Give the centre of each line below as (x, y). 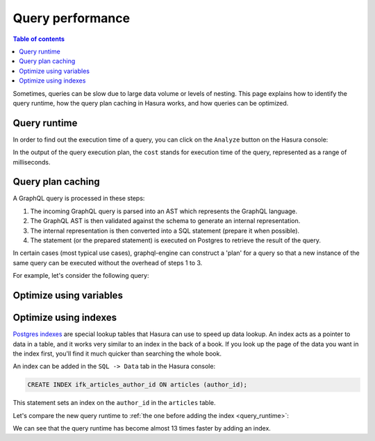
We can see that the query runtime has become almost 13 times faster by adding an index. (142, 428)
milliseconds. (32, 162)
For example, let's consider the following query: (81, 276)
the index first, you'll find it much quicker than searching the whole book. (117, 353)
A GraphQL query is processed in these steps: (79, 199)
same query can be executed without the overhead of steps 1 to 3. (108, 263)
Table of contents (39, 39)
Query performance (72, 18)
